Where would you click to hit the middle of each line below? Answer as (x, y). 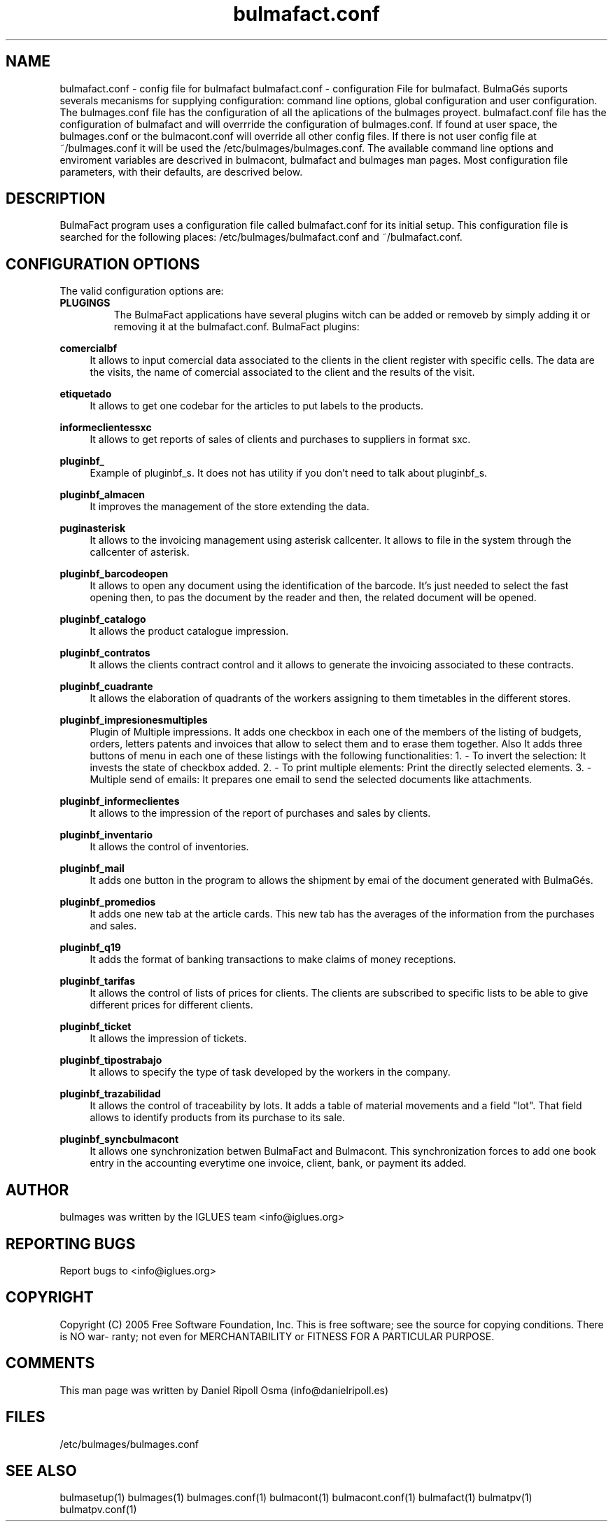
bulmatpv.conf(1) (98, 1510)
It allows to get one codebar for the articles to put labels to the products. (256, 406)
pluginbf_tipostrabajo (111, 1060)
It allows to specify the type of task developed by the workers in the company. (270, 1072)
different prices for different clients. (171, 1005)
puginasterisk (93, 528)
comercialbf (89, 349)
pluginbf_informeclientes (120, 801)
